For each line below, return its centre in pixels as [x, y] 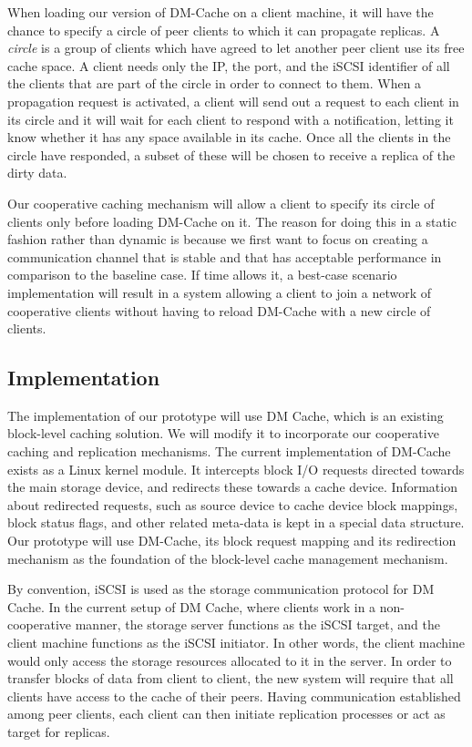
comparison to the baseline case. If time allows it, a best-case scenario [202, 275]
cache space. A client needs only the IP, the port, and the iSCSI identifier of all [229, 65]
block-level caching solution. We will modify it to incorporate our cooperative [223, 433]
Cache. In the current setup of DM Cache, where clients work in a [192, 606]
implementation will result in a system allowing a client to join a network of [220, 292]
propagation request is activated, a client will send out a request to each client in [233, 101]
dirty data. [37, 173]
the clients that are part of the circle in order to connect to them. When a [215, 83]
